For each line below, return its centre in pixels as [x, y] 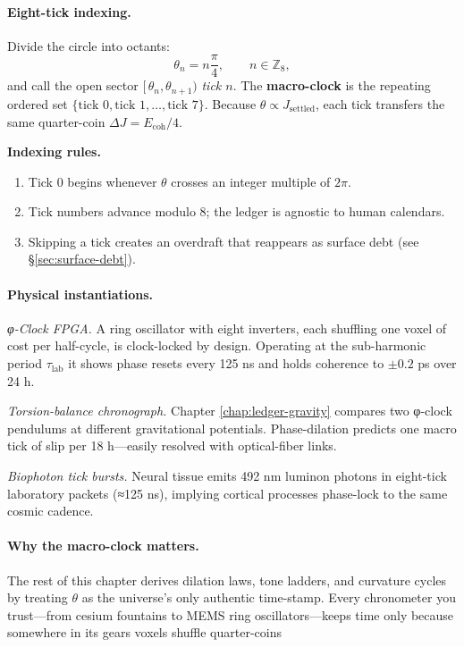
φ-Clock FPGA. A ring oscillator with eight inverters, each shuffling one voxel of [227, 328]
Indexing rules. [54, 151]
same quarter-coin [56, 121]
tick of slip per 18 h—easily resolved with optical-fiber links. [172, 445]
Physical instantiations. [80, 294]
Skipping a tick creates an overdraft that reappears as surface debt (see [224, 241]
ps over [437, 363]
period [25, 363]
